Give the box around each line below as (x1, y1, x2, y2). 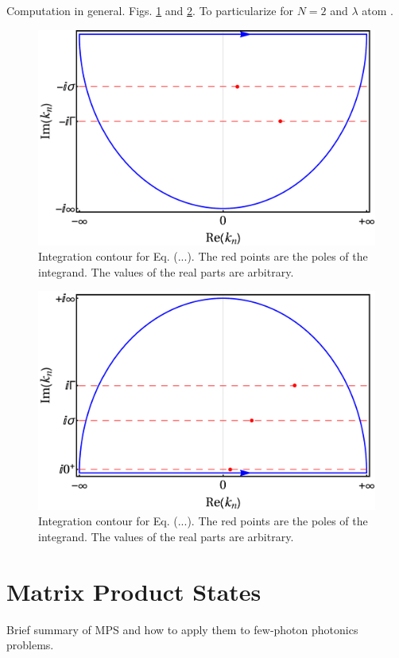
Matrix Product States (6, 575, 261, 607)
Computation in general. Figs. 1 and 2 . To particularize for (6, 2, 293, 18)
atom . (362, 2, 393, 18)
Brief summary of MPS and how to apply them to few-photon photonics (6, 621, 358, 637)
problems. (6, 637, 54, 653)
